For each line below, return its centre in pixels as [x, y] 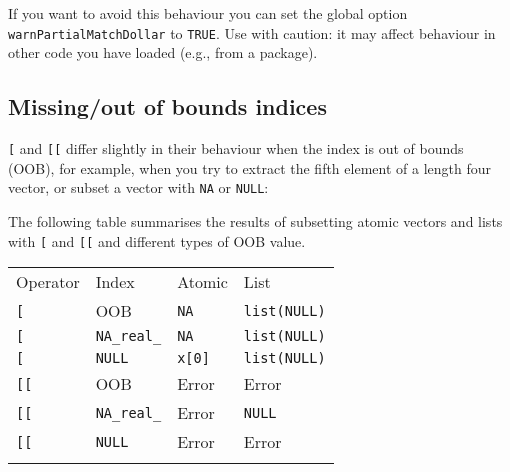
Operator [48, 282]
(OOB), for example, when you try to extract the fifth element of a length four [249, 167]
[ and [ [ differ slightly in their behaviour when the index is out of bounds [236, 148]
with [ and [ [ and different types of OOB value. [157, 240]
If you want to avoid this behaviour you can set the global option [208, 13]
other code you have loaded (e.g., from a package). [163, 52]
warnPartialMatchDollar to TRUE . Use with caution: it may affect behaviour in [252, 32]
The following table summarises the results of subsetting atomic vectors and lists [255, 220]
